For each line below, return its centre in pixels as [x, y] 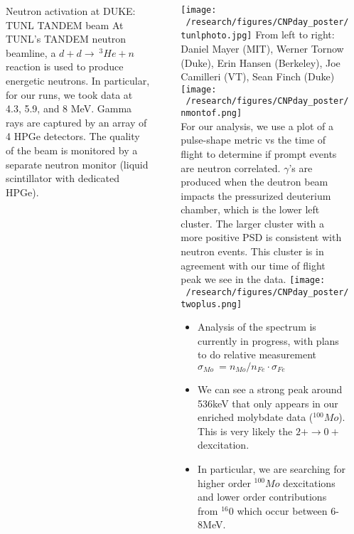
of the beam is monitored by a [72, 150]
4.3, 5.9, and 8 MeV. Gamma [69, 108]
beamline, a [31, 52]
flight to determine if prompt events [259, 153]
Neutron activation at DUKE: [71, 11]
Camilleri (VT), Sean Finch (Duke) [258, 76]
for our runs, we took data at [69, 94]
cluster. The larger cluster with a [253, 223]
